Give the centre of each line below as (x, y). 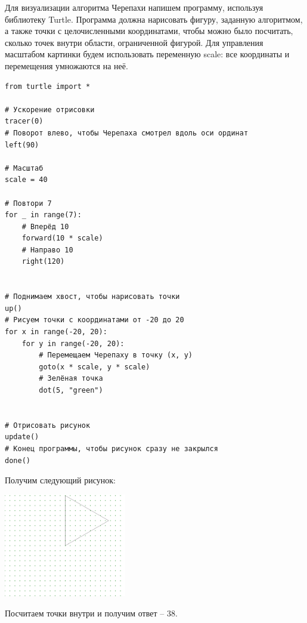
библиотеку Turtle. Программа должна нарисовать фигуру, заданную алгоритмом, (154, 19)
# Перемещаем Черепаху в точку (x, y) (116, 355)
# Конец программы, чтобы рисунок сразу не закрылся (111, 448)
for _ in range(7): (43, 215)
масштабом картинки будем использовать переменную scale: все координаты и (147, 54)
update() (22, 437)
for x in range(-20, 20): (56, 332)
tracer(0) (24, 121)
